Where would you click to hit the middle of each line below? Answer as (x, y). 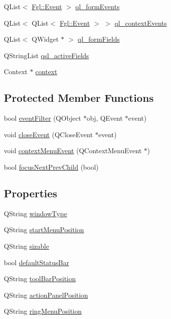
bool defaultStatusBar (36, 262)
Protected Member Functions (79, 98)
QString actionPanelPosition (46, 295)
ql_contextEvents (141, 23)
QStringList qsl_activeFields (47, 55)
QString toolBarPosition (40, 279)
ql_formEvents (98, 6)
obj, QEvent (105, 118)
